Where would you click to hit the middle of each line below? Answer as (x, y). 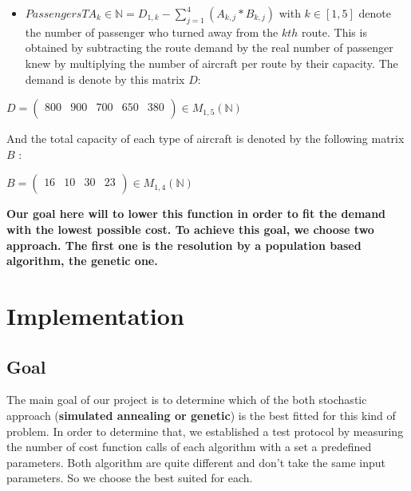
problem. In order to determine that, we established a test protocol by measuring (205, 431)
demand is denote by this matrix (105, 79)
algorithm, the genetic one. (82, 261)
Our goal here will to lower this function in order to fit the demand (196, 214)
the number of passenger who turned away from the (152, 32)
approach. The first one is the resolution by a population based (184, 245)
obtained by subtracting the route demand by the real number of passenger (209, 48)
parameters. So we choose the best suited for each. (130, 478)
